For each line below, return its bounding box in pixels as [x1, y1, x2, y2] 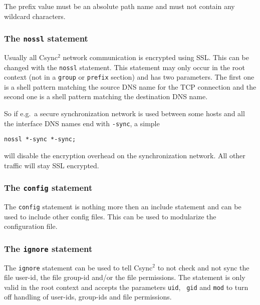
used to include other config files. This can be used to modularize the [4, 211, 216, 221]
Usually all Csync [4, 52, 58, 62]
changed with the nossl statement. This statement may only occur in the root [4, 62, 245, 72]
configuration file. [4, 221, 58, 231]
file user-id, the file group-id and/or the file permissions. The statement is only [4, 272, 245, 282]
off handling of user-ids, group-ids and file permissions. [4, 291, 172, 302]
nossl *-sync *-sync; [4, 136, 76, 143]
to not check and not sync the [157, 262, 249, 272]
